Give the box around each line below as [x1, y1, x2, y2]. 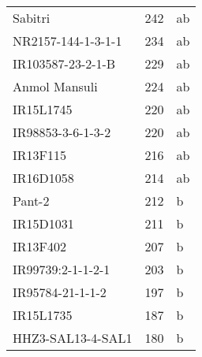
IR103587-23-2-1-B [13, 54, 116, 73]
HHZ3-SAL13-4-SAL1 [13, 329, 133, 347]
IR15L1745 [13, 100, 73, 118]
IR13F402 [13, 237, 67, 255]
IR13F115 [13, 146, 67, 164]
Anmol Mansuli [13, 77, 98, 95]
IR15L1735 [13, 306, 73, 324]
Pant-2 [13, 192, 50, 210]
